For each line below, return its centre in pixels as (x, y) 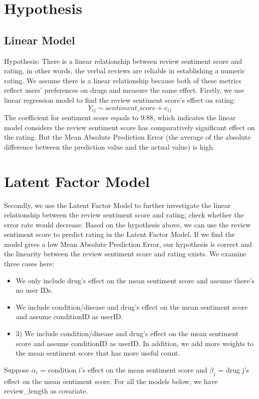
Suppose (17, 369)
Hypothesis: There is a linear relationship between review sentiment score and (123, 61)
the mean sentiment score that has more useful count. (98, 353)
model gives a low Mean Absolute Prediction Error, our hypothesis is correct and (128, 244)
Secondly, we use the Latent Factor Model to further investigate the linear (118, 205)
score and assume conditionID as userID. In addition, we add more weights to (134, 343)
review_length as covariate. (46, 391)
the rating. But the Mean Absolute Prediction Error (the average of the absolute (128, 137)
